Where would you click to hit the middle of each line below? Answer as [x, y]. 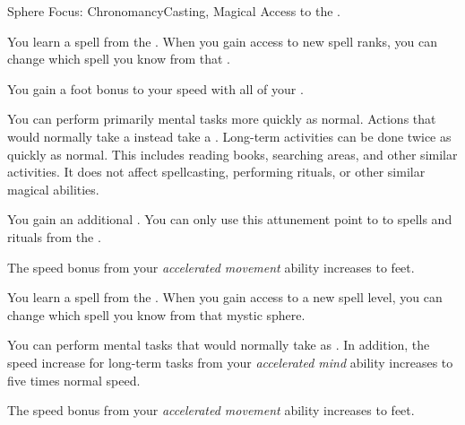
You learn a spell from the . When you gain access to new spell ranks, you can [222, 41]
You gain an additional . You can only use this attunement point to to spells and [230, 219]
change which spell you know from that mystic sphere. [156, 314]
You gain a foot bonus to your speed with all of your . [155, 88]
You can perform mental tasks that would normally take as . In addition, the [219, 345]
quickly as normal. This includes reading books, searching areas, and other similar [232, 154]
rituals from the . [54, 236]
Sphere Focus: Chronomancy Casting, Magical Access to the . [174, 11]
